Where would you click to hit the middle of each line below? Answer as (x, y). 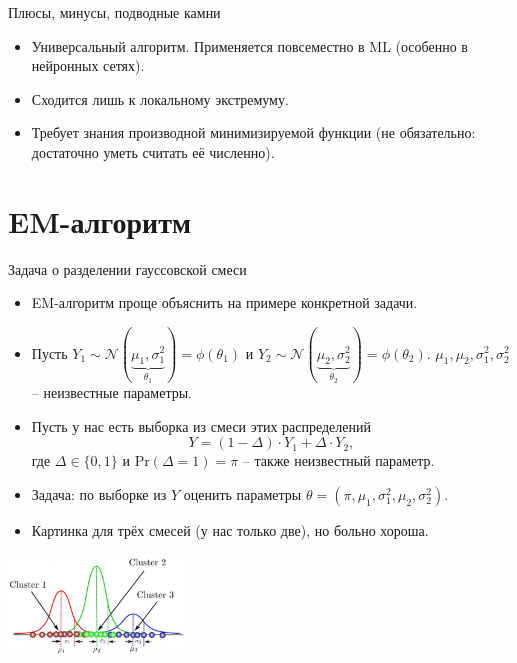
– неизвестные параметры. (111, 392)
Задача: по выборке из (99, 494)
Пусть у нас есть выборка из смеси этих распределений (201, 425)
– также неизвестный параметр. (338, 460)
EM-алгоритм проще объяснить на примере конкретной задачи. (224, 302)
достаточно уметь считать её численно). (153, 151)
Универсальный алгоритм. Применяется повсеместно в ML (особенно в (249, 45)
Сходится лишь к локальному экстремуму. (160, 98)
